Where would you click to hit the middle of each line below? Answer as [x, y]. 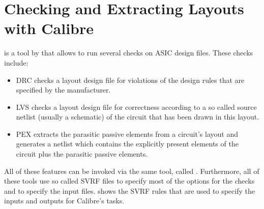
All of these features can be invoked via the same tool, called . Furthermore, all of [132, 171]
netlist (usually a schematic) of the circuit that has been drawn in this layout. [138, 117]
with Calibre [49, 28]
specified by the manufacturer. [63, 90]
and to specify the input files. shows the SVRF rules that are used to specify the [129, 190]
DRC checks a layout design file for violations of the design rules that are [130, 80]
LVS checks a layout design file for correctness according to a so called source [136, 107]
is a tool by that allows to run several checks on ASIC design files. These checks [129, 53]
